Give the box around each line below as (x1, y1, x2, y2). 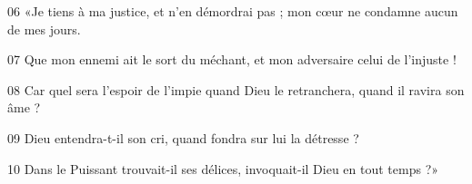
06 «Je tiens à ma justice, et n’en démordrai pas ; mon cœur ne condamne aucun (7, 2, 458, 20)
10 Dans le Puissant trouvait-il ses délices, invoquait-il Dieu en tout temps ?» (7, 159, 439, 178)
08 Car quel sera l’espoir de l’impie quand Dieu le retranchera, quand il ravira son (7, 80, 465, 99)
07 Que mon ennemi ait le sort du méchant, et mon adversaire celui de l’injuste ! (7, 50, 457, 69)
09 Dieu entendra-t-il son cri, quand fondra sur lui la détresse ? (7, 128, 359, 147)
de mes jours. (7, 19, 81, 38)
